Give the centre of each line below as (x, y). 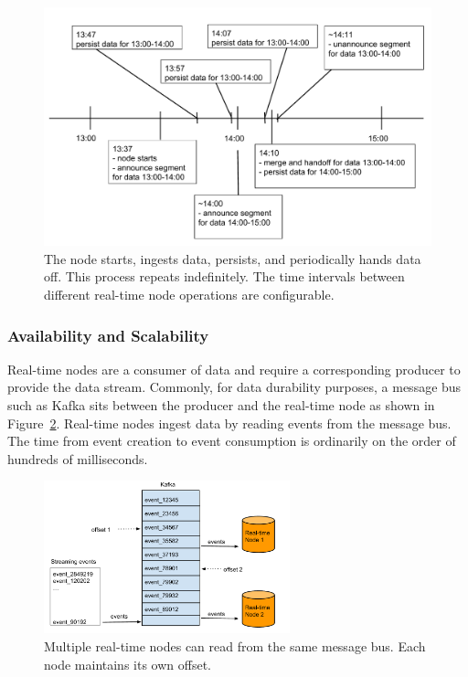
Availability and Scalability (108, 335)
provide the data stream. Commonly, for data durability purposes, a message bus (234, 387)
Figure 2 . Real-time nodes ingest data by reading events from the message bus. (229, 423)
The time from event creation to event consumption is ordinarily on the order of (232, 441)
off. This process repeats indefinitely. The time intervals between (224, 276)
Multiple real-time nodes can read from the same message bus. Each (235, 645)
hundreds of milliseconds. (78, 458)
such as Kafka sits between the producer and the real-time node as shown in (221, 405)
